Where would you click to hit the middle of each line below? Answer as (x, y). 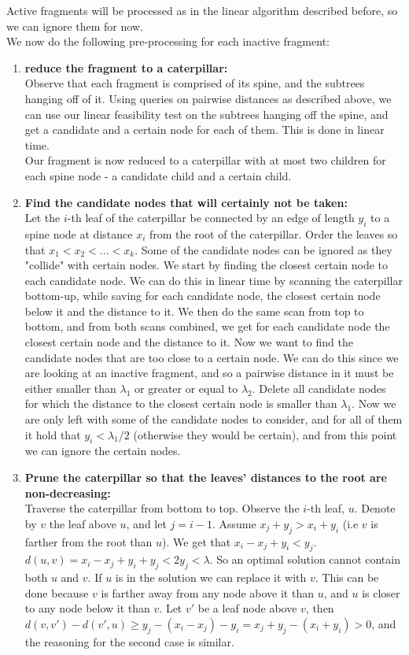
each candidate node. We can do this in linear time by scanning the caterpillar (214, 280)
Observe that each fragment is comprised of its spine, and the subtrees (195, 83)
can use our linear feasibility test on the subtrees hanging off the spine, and (206, 114)
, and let (146, 523)
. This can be (347, 577)
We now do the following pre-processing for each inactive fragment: (168, 41)
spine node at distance (79, 233)
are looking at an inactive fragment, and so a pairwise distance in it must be (209, 373)
